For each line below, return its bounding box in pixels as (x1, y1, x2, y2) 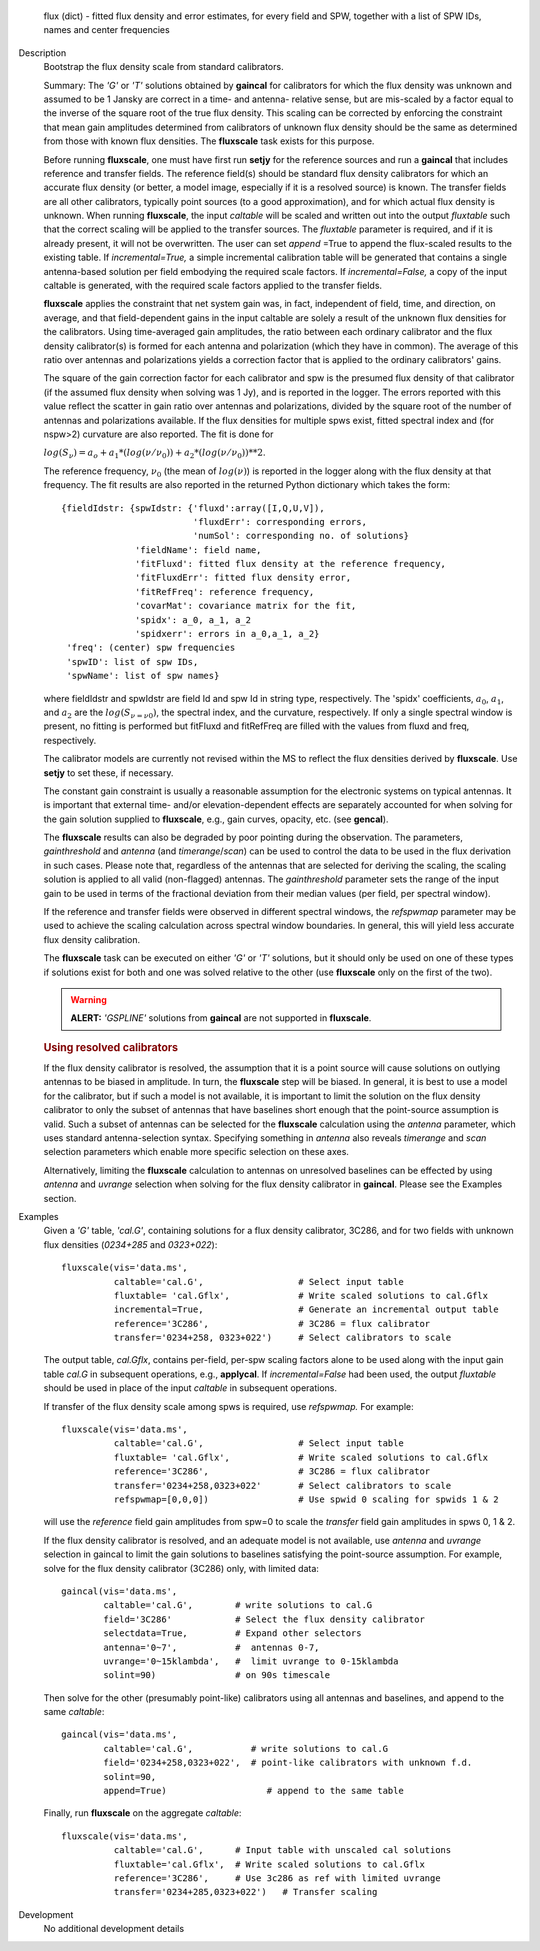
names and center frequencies (43, 24, 170, 36)
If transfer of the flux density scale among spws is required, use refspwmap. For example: (43, 1400, 414, 1412)
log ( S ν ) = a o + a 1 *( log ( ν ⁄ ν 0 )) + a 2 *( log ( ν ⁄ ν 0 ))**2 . (43, 446, 266, 461)
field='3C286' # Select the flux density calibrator (103, 1613, 425, 1625)
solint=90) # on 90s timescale (103, 1670, 330, 1681)
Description (18, 46, 67, 59)
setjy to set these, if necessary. (43, 766, 174, 779)
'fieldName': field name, (135, 544, 262, 555)
